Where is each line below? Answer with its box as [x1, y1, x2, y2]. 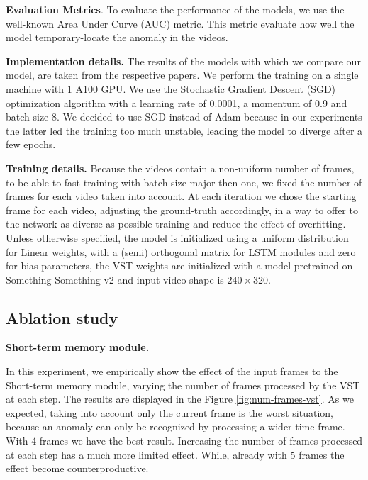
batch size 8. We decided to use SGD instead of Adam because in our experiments [6, 109, 362, 124]
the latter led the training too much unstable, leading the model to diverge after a [6, 123, 363, 138]
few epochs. [6, 137, 56, 152]
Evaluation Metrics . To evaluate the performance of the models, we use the [6, 2, 345, 16]
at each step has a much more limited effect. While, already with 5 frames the [6, 447, 345, 462]
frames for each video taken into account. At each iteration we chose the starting [6, 189, 357, 203]
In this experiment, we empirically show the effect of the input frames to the [6, 364, 338, 379]
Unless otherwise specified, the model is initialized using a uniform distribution [6, 230, 349, 245]
